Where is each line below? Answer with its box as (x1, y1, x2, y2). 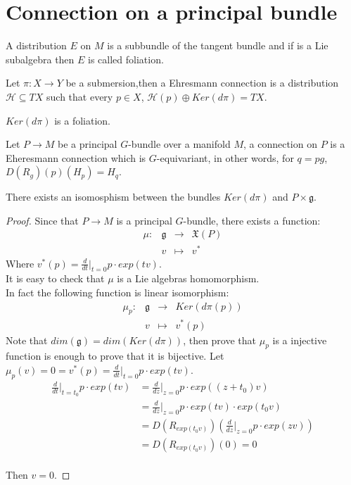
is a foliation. (54, 113, 110, 127)
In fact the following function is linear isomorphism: (6, 285, 229, 299)
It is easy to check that (6, 271, 105, 286)
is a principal (116, 213, 172, 227)
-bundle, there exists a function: (183, 213, 321, 227)
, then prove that (183, 332, 257, 347)
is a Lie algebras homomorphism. (117, 271, 260, 286)
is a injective (272, 332, 327, 347)
